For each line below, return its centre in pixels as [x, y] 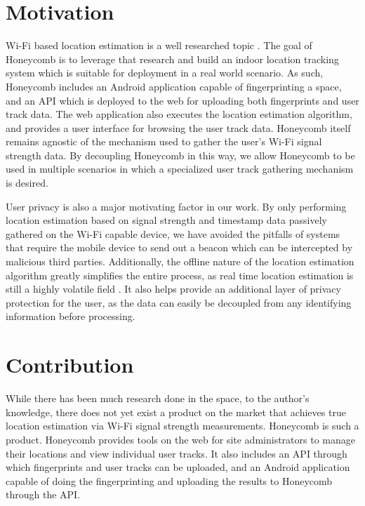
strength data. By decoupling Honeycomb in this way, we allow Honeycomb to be [180, 155]
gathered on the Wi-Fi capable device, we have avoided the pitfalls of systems [173, 233]
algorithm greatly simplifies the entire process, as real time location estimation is [180, 275]
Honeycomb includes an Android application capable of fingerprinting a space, [174, 86]
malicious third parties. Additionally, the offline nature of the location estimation [180, 261]
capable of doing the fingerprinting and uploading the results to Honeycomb [169, 480]
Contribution [70, 365]
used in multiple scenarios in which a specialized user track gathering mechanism [180, 169]
